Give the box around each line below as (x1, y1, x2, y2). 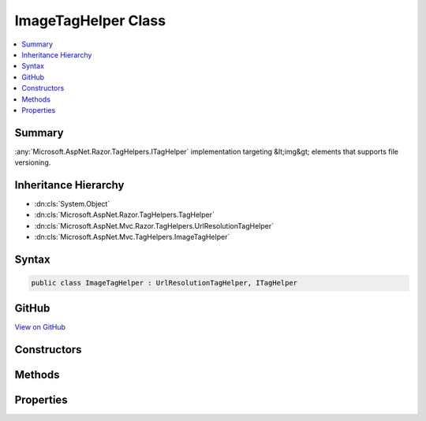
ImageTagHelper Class (14, 12, 166, 29)
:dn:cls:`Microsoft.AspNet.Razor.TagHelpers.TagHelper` (34, 210, 215, 220)
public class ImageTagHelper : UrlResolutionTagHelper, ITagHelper (31, 278, 298, 288)
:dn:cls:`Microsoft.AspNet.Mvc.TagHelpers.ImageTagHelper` (34, 233, 230, 242)
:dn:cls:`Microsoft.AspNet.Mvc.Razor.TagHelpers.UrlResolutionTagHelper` (34, 221, 274, 230)
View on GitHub (14, 322, 66, 331)
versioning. (14, 158, 51, 167)
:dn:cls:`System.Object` (34, 199, 110, 209)
